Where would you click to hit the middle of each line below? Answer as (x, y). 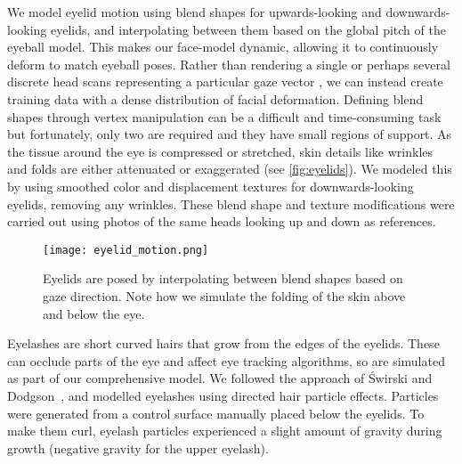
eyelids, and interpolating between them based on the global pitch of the (248, 29)
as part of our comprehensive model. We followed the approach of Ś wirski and (220, 378)
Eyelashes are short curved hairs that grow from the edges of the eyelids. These (223, 343)
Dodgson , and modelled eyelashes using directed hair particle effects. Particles (223, 395)
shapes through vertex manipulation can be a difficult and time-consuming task (224, 116)
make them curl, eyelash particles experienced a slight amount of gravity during (225, 431)
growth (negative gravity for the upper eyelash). (138, 448)
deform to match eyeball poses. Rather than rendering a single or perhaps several (229, 64)
